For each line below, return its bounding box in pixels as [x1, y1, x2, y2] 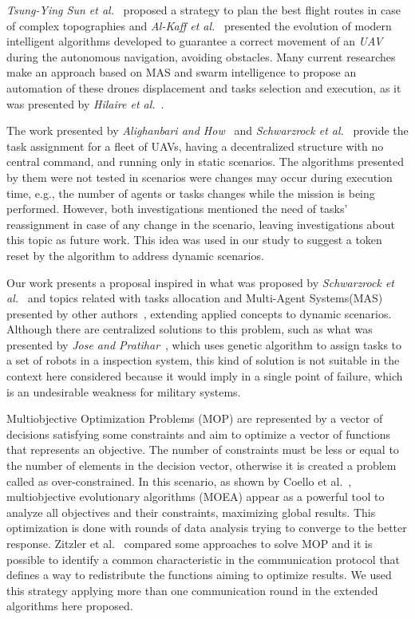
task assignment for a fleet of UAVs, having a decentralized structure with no [6, 137, 384, 154]
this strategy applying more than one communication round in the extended [6, 582, 378, 598]
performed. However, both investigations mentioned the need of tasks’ [6, 200, 348, 217]
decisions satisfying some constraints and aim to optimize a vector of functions [6, 425, 390, 442]
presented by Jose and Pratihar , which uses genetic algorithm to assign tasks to [6, 336, 402, 353]
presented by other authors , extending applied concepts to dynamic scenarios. [6, 305, 392, 321]
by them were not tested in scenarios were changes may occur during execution [6, 168, 393, 185]
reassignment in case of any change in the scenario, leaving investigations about [6, 215, 396, 232]
